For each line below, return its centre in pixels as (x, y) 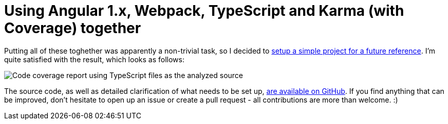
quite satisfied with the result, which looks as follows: (94, 59)
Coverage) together (73, 28)
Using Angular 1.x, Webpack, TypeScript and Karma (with (204, 11)
